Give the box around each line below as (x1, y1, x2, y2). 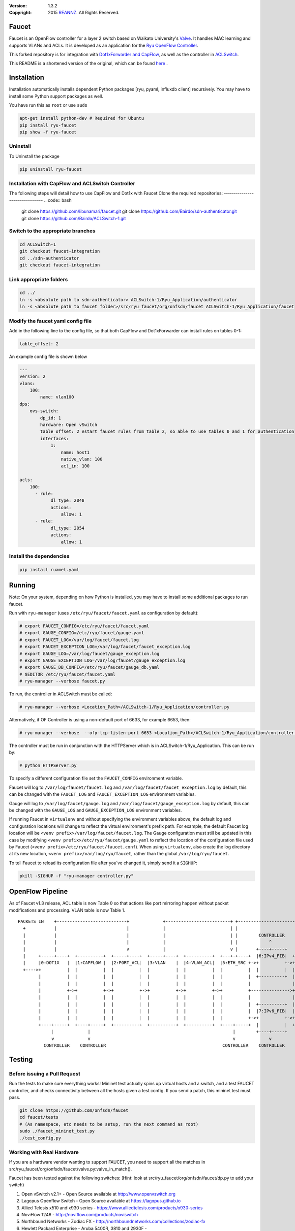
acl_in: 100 (60, 463, 90, 469)
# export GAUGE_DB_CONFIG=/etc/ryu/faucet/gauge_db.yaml (19, 665, 160, 670)
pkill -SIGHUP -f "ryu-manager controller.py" (19, 873, 134, 878)
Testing (9, 1055, 33, 1064)
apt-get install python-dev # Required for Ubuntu (19, 116, 145, 121)
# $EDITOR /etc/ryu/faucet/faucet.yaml (19, 671, 116, 677)
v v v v (51, 1036, 272, 1041)
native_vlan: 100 (60, 456, 103, 462)
